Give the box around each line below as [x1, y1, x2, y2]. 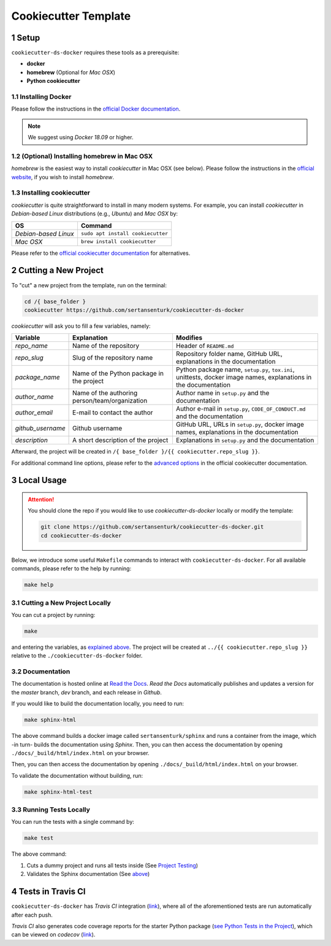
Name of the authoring [72, 389, 138, 397]
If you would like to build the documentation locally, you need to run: [11, 700, 184, 707]
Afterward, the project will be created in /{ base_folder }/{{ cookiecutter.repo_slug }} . [11, 448, 260, 456]
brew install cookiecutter [80, 238, 156, 245]
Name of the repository [72, 341, 140, 350]
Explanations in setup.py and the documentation [175, 436, 314, 444]
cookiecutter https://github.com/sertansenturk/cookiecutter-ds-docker [24, 306, 245, 313]
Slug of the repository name [72, 354, 153, 362]
